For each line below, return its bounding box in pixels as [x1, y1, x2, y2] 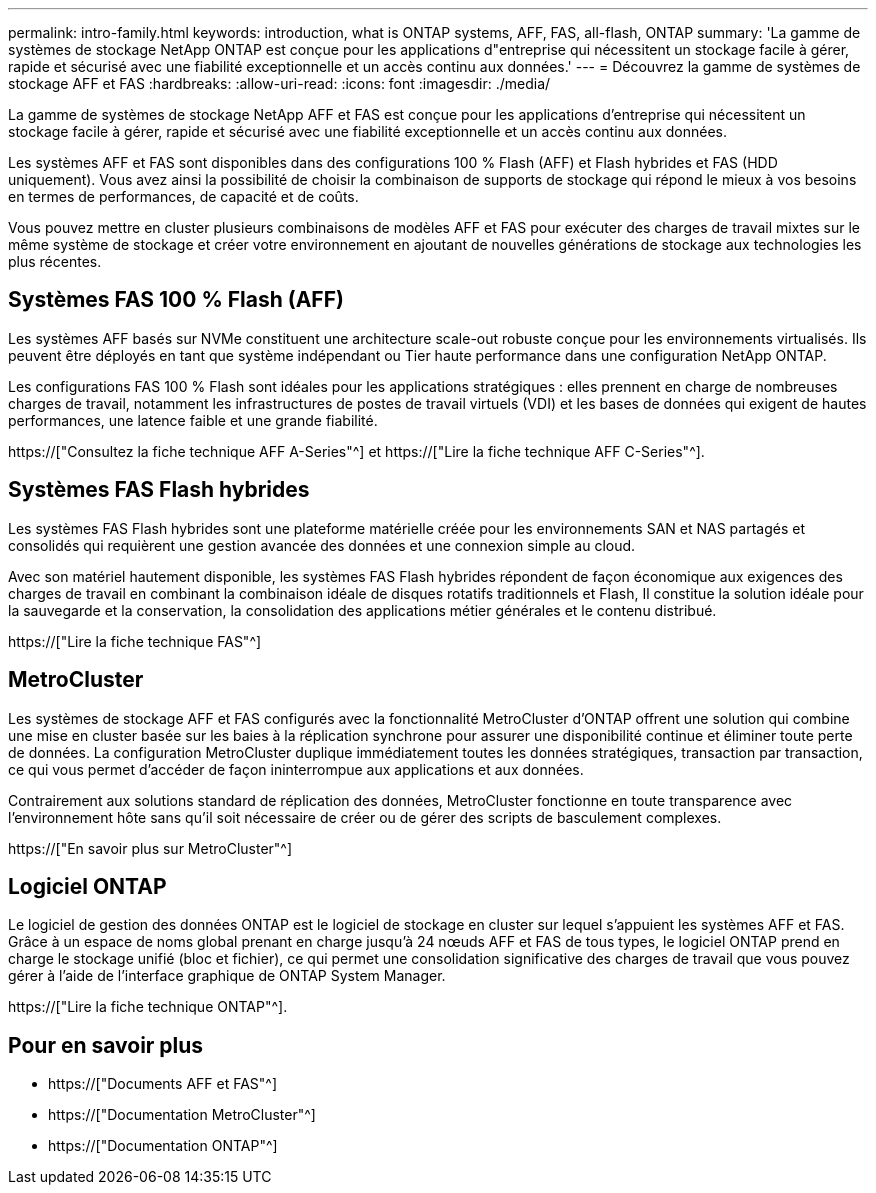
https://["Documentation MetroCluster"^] [48, 1106, 316, 1124]
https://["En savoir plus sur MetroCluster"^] [8, 839, 293, 857]
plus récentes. [8, 253, 102, 270]
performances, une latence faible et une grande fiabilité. [8, 411, 378, 429]
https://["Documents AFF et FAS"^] [48, 1075, 278, 1093]
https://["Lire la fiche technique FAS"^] [8, 632, 262, 650]
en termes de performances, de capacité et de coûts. [8, 188, 359, 205]
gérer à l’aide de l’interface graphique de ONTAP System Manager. [8, 967, 446, 985]
